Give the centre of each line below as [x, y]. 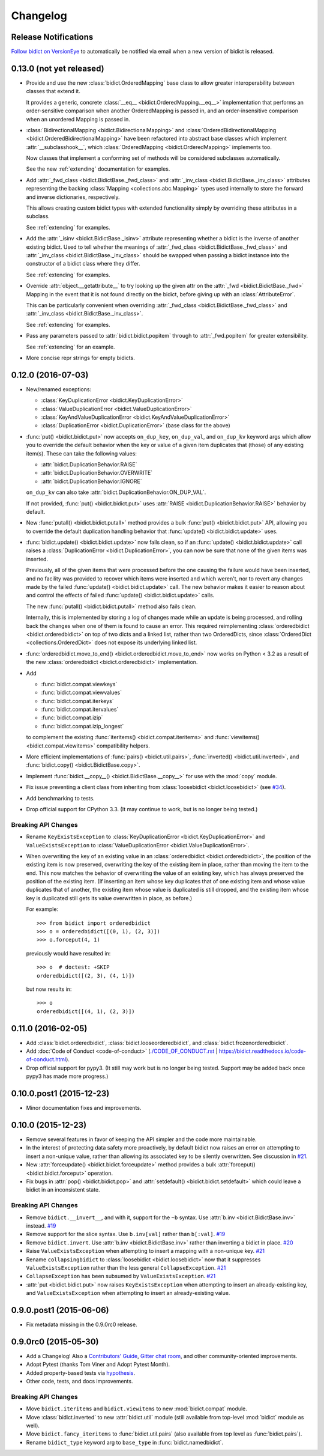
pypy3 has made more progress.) [67, 1076]
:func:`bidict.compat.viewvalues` [82, 693]
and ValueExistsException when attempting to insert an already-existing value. [128, 1293]
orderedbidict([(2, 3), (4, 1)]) [86, 976]
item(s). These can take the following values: [82, 453]
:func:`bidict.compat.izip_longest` [82, 726]
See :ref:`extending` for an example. [70, 347]
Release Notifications [52, 37]
